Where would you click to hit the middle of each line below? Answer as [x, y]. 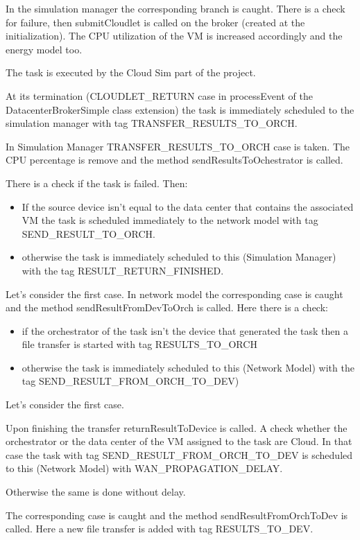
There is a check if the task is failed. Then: [97, 183]
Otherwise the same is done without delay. [96, 492]
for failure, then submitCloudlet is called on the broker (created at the [155, 22]
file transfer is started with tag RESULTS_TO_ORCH [139, 344]
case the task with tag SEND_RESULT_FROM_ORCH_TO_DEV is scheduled [179, 454]
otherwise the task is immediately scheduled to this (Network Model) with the [188, 367]
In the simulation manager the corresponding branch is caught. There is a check [175, 8]
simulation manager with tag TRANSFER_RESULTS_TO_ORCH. [152, 123]
